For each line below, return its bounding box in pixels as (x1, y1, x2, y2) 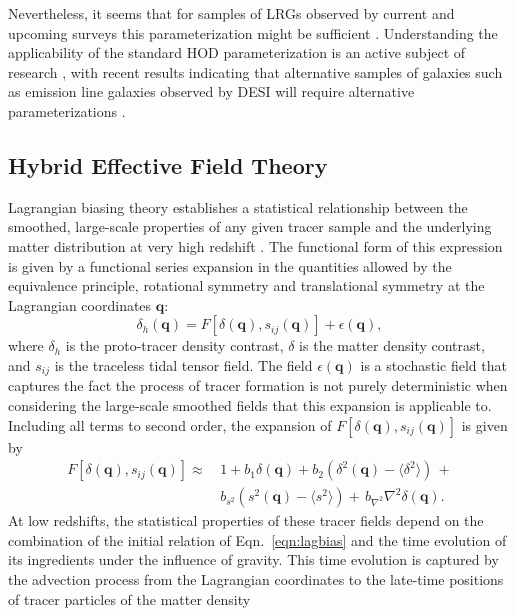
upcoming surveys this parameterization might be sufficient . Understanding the (8, 22, 498, 43)
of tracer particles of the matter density (8, 588, 251, 609)
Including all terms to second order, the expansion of (8, 414, 332, 435)
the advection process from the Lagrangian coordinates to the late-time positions (8, 569, 504, 589)
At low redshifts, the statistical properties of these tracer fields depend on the (8, 510, 484, 531)
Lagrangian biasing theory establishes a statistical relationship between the (8, 196, 468, 217)
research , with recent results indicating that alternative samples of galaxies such (8, 61, 503, 82)
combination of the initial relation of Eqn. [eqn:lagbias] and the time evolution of (8, 529, 507, 550)
